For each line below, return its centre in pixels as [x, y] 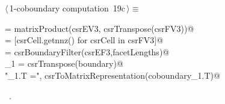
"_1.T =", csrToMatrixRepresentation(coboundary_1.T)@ [112, 75]
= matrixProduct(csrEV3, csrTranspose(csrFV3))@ [100, 28]
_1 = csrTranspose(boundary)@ [64, 63]
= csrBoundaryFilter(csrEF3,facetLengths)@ [87, 51]
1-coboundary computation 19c [67, 8]
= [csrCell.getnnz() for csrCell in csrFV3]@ [84, 40]
